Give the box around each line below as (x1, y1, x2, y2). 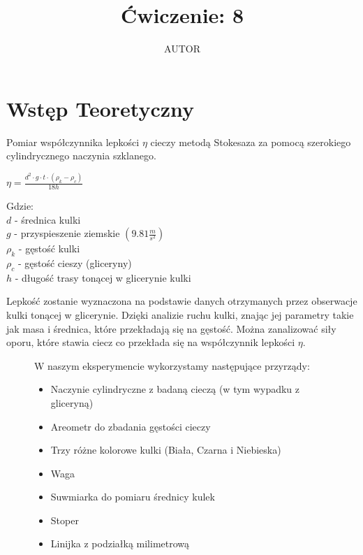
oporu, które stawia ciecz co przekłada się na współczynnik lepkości (6, 335, 295, 349)
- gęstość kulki (18, 241, 80, 256)
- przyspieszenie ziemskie (14, 226, 120, 240)
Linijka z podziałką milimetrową (50, 536, 190, 551)
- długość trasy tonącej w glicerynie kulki (15, 270, 191, 284)
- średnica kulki (14, 212, 81, 226)
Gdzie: (6, 198, 34, 212)
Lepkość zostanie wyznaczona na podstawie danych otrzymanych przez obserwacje (6, 294, 357, 308)
